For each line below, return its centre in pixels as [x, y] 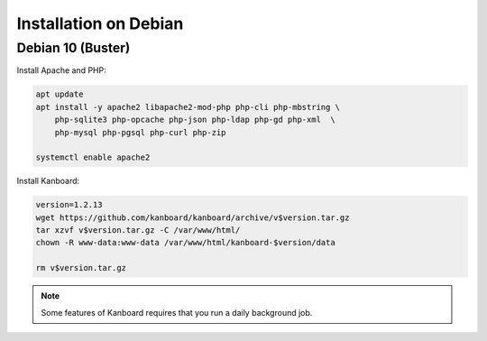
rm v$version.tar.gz [81, 268]
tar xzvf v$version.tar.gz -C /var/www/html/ [138, 230]
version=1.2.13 [69, 205]
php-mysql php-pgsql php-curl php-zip [140, 132]
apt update [60, 94]
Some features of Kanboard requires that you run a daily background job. [177, 312]
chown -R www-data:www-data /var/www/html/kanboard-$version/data [185, 243]
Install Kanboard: [48, 181]
